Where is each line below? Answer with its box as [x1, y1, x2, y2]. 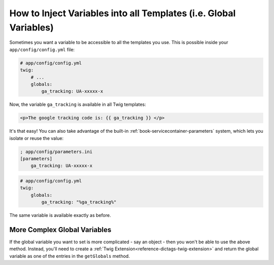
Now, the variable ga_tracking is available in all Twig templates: [9, 101, 147, 107]
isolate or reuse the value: [9, 135, 64, 141]
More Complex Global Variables [9, 225, 112, 234]
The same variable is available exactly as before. [9, 212, 111, 218]
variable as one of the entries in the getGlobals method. [9, 253, 130, 259]
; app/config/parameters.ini [20, 148, 93, 155]
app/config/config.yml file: [9, 46, 75, 53]
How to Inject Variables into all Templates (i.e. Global [9, 8, 236, 19]
